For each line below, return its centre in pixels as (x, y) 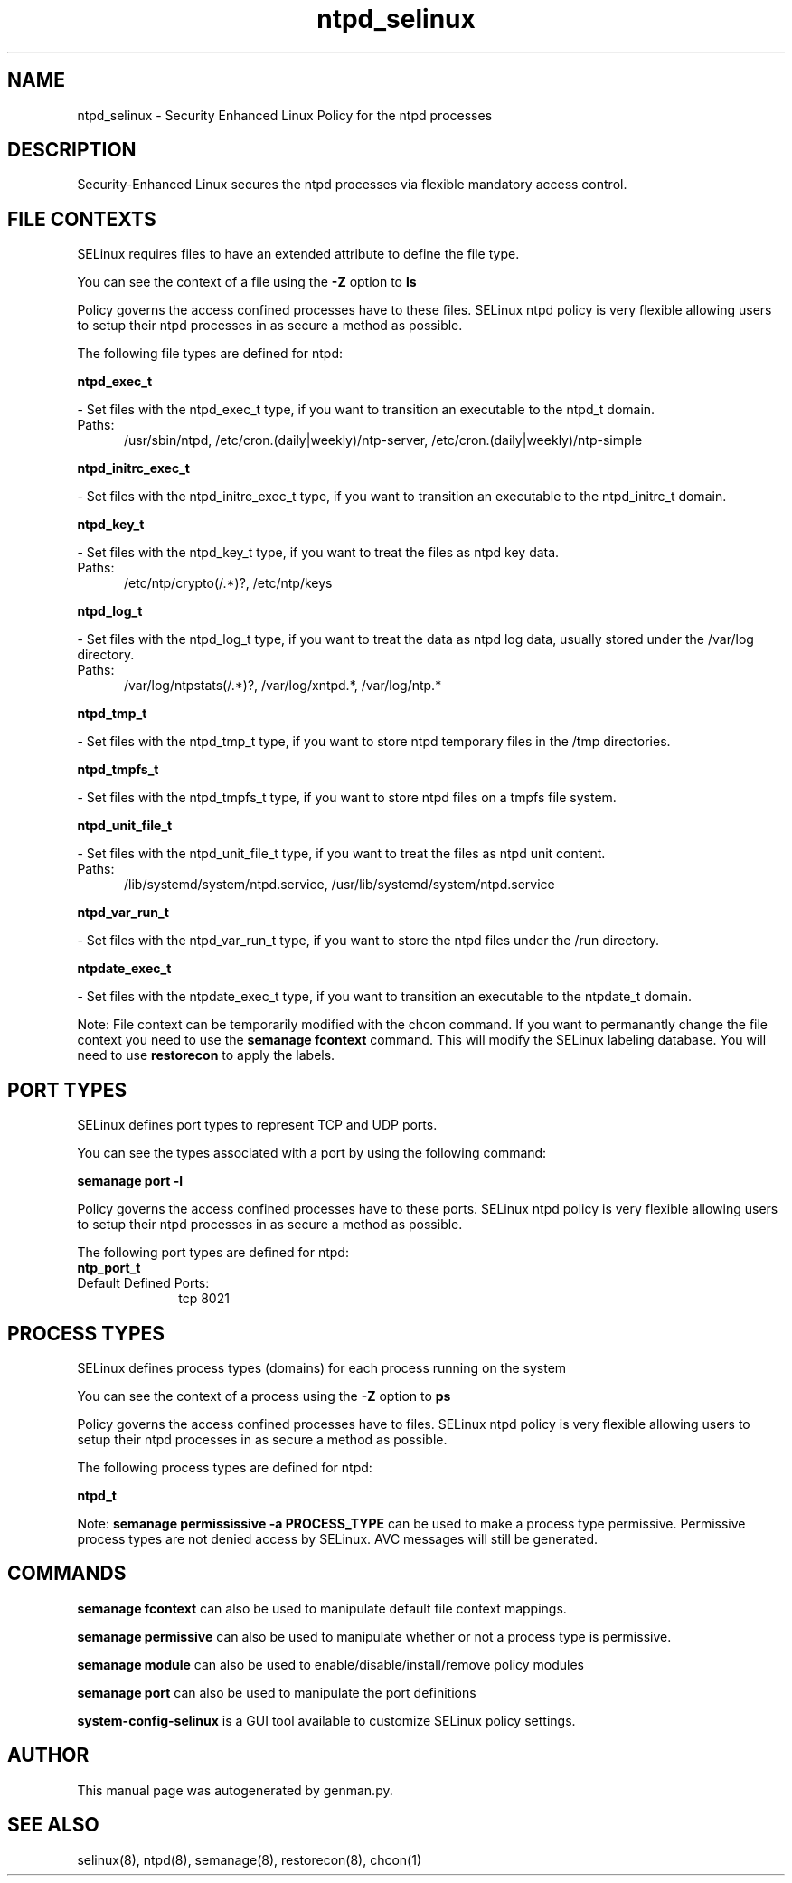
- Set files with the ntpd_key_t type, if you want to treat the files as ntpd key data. (318, 553)
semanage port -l (130, 1181)
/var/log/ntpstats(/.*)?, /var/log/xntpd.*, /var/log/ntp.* (283, 686)
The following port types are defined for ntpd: (213, 1253)
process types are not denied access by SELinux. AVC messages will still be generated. (338, 1538)
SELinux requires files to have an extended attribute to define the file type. (298, 254)
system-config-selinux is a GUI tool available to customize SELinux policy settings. (326, 1720)
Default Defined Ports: (143, 1283)
